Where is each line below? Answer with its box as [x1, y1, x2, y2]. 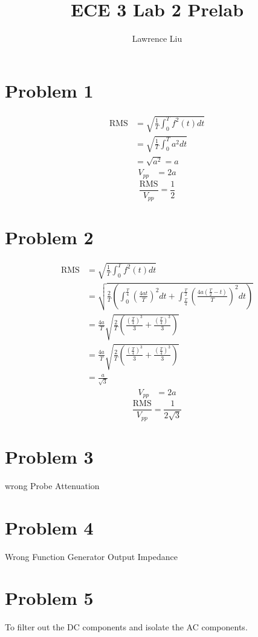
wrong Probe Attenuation [5, 479, 100, 492]
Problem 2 [5, 224, 94, 249]
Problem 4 [5, 515, 94, 539]
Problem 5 [5, 585, 94, 610]
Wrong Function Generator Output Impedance [5, 550, 178, 562]
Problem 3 [5, 444, 94, 469]
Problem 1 [5, 78, 94, 102]
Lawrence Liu [132, 32, 182, 45]
